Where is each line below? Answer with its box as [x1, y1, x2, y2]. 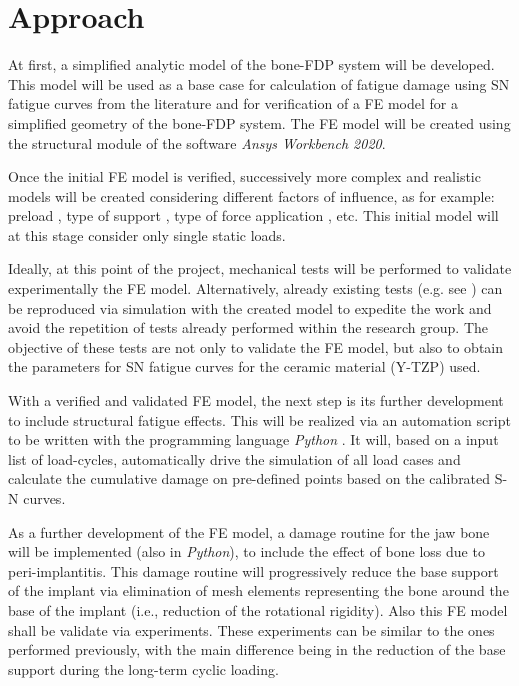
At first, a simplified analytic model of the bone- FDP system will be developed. [8, 54, 495, 75]
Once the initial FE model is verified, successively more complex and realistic [8, 166, 481, 187]
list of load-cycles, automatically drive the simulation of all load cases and [8, 448, 461, 469]
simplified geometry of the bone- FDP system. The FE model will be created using [8, 112, 511, 133]
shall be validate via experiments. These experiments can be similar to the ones [8, 619, 495, 640]
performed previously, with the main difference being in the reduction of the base [8, 639, 506, 660]
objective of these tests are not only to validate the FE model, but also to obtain [8, 336, 504, 357]
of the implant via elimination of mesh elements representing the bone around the [8, 580, 509, 601]
